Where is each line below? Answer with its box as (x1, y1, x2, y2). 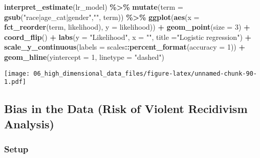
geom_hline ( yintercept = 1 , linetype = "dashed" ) (4, 51, 164, 62)
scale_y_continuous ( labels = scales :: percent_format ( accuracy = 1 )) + (4, 41, 245, 52)
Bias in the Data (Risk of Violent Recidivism (4, 101, 248, 117)
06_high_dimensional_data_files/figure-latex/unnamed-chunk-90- (33, 70, 257, 77)
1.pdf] (4, 78, 26, 86)
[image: (4, 70, 30, 77)
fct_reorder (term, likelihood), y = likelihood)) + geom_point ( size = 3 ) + (4, 21, 250, 32)
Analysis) (4, 116, 55, 131)
